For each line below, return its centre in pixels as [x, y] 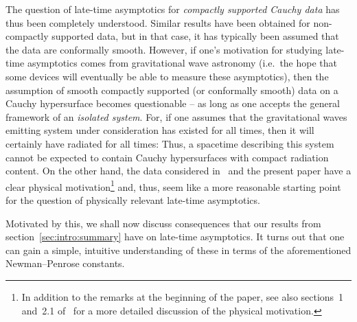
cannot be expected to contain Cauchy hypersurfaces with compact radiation [167, 157]
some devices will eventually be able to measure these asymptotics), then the [167, 76]
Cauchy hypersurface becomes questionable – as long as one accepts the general [173, 103]
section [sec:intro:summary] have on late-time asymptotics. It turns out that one [175, 237]
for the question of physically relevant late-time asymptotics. [133, 199]
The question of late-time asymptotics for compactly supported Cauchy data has [173, 9]
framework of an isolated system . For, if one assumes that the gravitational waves [176, 116]
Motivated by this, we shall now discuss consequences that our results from [163, 223]
